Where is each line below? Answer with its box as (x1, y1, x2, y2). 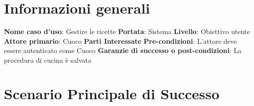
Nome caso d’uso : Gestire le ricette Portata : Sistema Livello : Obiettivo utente (4, 26, 250, 36)
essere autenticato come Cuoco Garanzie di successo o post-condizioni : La (4, 45, 242, 55)
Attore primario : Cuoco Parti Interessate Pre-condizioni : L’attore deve (4, 35, 237, 46)
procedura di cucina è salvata (4, 54, 92, 65)
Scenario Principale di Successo (4, 83, 220, 103)
